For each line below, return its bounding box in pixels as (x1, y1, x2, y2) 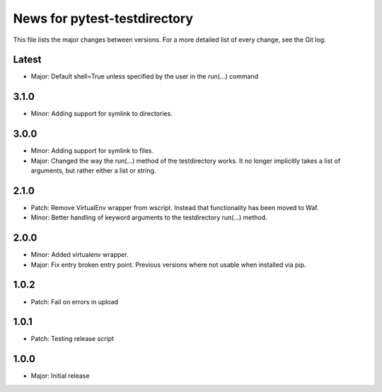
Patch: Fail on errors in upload (30, 297, 119, 306)
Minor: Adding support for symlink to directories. (30, 110, 173, 118)
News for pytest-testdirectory (13, 11, 194, 26)
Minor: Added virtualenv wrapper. (30, 250, 129, 259)
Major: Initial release (30, 371, 90, 380)
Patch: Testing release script (30, 335, 115, 343)
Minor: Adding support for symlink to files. (30, 146, 154, 155)
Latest (13, 54, 42, 66)
